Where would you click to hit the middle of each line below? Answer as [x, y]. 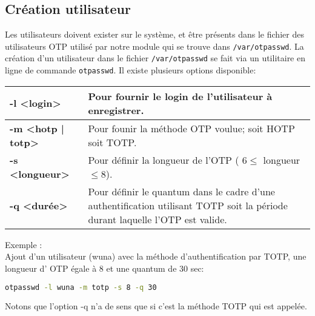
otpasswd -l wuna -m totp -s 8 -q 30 [81, 287]
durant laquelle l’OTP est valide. [157, 219]
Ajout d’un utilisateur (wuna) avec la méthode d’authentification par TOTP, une [156, 256]
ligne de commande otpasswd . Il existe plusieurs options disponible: [131, 70]
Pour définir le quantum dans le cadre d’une [181, 191]
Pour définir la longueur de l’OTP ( [164, 160]
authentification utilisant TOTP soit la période [188, 205]
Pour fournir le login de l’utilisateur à [180, 96]
